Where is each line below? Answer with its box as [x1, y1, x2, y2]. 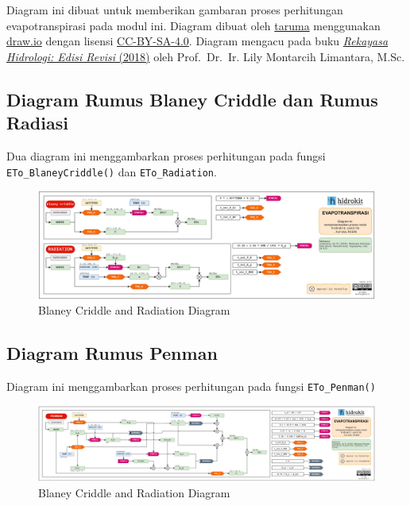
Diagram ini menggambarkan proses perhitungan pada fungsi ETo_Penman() [6, 378, 376, 395]
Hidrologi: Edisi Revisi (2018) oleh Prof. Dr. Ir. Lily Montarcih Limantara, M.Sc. [6, 48, 405, 64]
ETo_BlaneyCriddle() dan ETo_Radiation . [6, 163, 217, 180]
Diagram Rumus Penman [6, 341, 218, 365]
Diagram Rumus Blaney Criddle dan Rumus [6, 87, 378, 111]
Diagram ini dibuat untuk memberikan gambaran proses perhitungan [6, 2, 343, 17]
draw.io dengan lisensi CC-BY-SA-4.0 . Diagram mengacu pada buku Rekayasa [6, 33, 389, 49]
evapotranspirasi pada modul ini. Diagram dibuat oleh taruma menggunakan [6, 17, 381, 33]
